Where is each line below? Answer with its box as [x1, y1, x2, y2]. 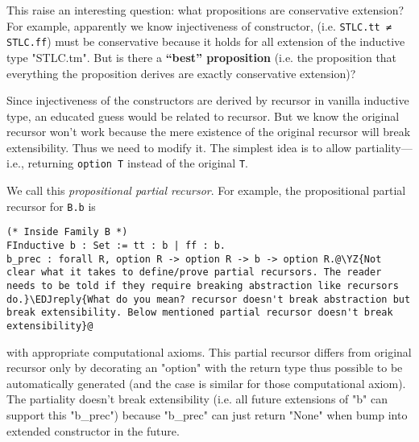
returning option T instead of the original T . [27, 155, 248, 171]
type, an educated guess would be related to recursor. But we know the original [6, 107, 400, 124]
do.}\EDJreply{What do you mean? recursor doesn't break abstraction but [6, 293, 411, 305]
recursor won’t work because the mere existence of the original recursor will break [6, 123, 411, 140]
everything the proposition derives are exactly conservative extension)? [6, 64, 356, 81]
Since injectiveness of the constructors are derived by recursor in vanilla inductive [6, 92, 409, 109]
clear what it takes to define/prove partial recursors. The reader [6, 266, 382, 279]
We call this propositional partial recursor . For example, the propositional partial [6, 182, 406, 199]
